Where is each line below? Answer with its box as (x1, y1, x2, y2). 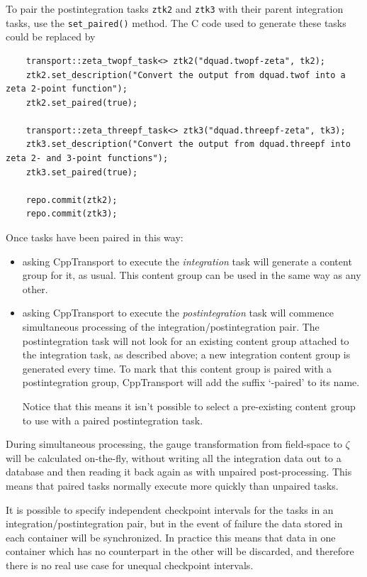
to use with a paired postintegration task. (22, 412, 203, 427)
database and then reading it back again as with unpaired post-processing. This (6, 464, 352, 479)
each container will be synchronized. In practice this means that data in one (6, 529, 336, 544)
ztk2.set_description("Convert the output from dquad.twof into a (26, 70, 346, 80)
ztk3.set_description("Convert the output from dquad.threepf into (26, 139, 351, 150)
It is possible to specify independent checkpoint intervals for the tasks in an (6, 502, 334, 517)
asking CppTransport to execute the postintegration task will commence (22, 305, 334, 320)
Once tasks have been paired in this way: (6, 230, 183, 245)
